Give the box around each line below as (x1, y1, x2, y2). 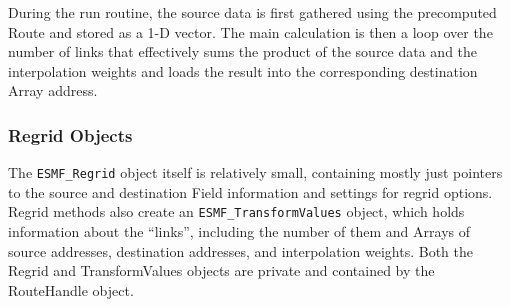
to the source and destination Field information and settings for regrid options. (8, 181, 493, 202)
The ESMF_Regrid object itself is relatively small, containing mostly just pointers (8, 162, 503, 183)
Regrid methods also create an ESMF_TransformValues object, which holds (8, 201, 465, 222)
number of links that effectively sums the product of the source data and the (8, 41, 478, 62)
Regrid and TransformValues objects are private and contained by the (8, 260, 435, 281)
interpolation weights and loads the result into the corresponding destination (8, 60, 478, 81)
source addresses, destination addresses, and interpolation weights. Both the (8, 240, 473, 261)
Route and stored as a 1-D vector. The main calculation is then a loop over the (8, 21, 493, 42)
